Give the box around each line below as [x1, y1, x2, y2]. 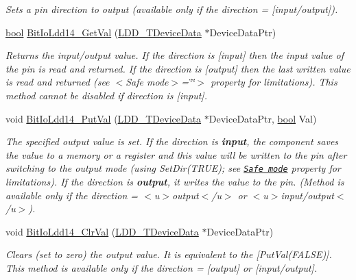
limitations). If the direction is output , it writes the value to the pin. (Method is [5, 175, 344, 188]
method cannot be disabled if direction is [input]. [5, 88, 207, 102]
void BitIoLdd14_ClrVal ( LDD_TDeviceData [5, 224, 199, 238]
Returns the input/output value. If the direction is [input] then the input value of [5, 48, 344, 62]
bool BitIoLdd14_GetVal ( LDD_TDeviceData [5, 25, 202, 39]
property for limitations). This [211, 75, 337, 89]
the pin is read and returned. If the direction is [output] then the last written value [5, 61, 351, 75]
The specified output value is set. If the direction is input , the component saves [5, 134, 339, 149]
